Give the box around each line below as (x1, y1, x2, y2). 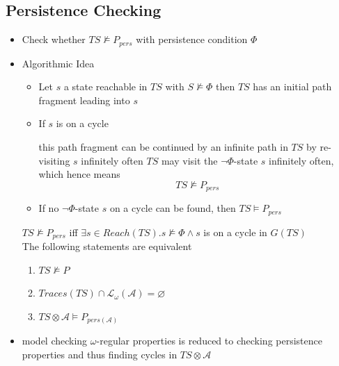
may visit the (161, 153, 218, 167)
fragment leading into (38, 92, 130, 107)
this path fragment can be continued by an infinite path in (38, 140, 288, 154)
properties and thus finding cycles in (22, 347, 178, 362)
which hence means (38, 167, 120, 181)
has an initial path (253, 79, 332, 94)
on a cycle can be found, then (109, 201, 236, 215)
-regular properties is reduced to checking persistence (96, 333, 322, 348)
